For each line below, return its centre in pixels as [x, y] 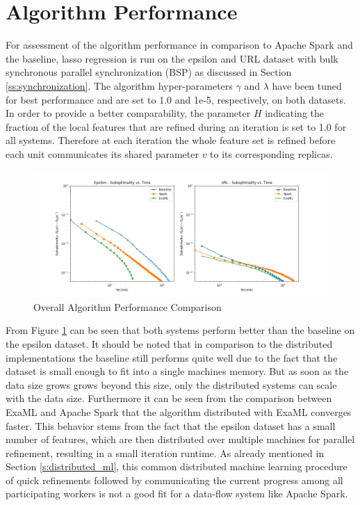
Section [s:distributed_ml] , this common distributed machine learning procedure [177, 466]
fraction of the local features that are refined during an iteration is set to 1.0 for [176, 126]
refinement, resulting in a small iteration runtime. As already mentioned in [165, 452]
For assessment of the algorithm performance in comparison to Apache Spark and [179, 45]
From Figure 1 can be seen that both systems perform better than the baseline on [180, 330]
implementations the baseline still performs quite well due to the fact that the [172, 357]
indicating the [295, 113]
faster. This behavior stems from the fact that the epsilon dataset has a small [171, 425]
